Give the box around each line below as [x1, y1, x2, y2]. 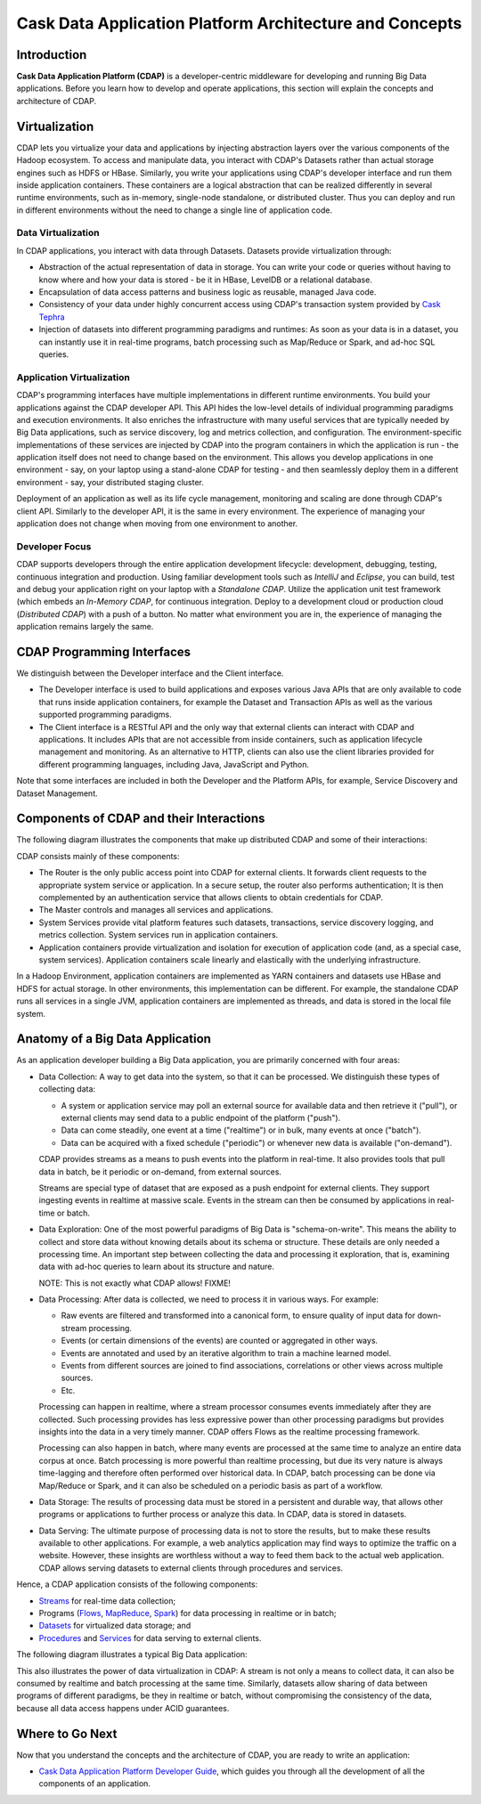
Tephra [38, 312, 66, 322]
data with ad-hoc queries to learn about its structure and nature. [38, 1261, 275, 1272]
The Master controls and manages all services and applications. [38, 905, 273, 915]
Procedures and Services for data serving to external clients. [38, 1632, 262, 1643]
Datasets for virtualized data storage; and [38, 1621, 192, 1631]
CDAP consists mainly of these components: [16, 850, 180, 861]
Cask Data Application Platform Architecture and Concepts [16, 13, 462, 33]
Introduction [16, 47, 87, 62]
